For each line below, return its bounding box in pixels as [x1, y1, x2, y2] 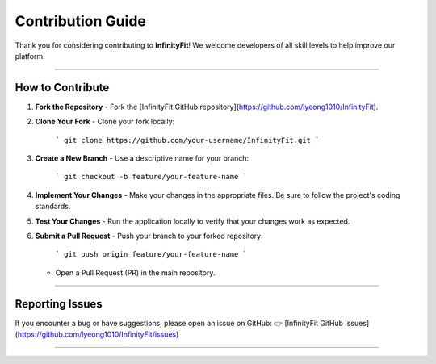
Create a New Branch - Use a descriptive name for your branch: [35, 153, 249, 163]
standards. [35, 202, 71, 211]
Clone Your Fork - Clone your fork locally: [35, 117, 175, 127]
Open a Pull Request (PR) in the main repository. [55, 267, 216, 278]
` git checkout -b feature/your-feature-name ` [55, 172, 248, 182]
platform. [15, 51, 46, 61]
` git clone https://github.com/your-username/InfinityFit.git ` [55, 136, 320, 144]
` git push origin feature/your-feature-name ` [55, 250, 248, 259]
